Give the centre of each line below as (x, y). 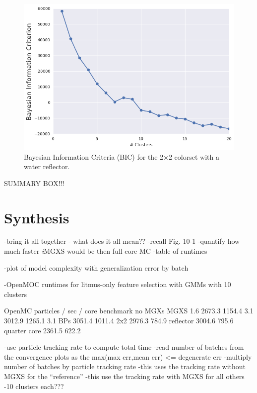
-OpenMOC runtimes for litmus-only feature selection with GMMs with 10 (118, 284)
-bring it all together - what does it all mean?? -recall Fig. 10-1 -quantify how (122, 241)
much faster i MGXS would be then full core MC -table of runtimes (106, 251)
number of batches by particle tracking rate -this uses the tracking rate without (125, 366)
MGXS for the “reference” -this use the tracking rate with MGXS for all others (124, 376)
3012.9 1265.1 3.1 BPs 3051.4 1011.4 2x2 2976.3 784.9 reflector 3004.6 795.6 (119, 321)
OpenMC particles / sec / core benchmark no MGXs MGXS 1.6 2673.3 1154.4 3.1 (129, 311)
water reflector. (47, 166)
